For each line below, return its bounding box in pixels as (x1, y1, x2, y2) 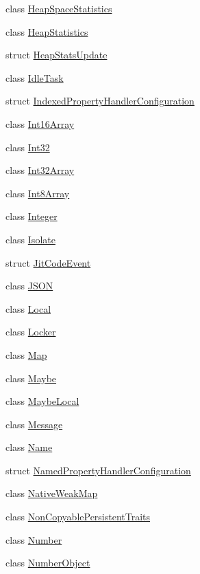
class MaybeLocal (5, 394, 79, 408)
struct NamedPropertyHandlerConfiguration (5, 463, 191, 477)
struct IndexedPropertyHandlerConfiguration (5, 93, 195, 108)
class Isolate (5, 232, 55, 246)
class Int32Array (5, 163, 75, 177)
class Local (5, 301, 51, 316)
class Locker (5, 324, 56, 339)
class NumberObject (5, 555, 90, 570)
